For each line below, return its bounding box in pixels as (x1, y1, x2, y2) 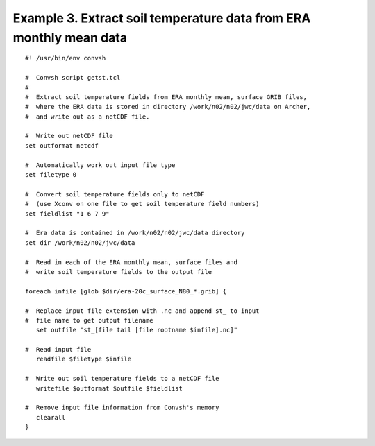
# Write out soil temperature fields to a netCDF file (25, 375, 219, 383)
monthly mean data (12, 30, 128, 45)
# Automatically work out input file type (25, 161, 176, 169)
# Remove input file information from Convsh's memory (25, 404, 219, 412)
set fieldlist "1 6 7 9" (25, 209, 110, 218)
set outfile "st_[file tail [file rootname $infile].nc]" (35, 326, 237, 334)
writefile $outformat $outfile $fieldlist (35, 384, 183, 392)
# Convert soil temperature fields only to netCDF (25, 190, 205, 198)
